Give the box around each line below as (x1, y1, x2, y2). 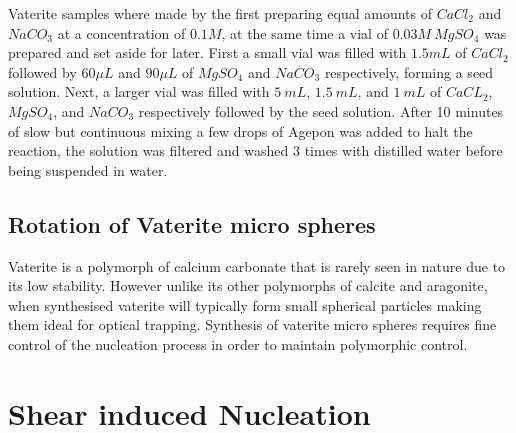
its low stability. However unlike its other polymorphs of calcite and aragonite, (8, 275, 488, 296)
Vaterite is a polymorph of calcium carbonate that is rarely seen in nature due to (8, 255, 506, 276)
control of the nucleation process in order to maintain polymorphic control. (8, 333, 468, 354)
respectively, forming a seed (324, 61, 494, 82)
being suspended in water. (8, 159, 168, 180)
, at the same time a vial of (221, 22, 388, 43)
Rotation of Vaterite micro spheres (8, 208, 376, 239)
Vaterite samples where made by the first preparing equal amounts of (8, 3, 432, 23)
